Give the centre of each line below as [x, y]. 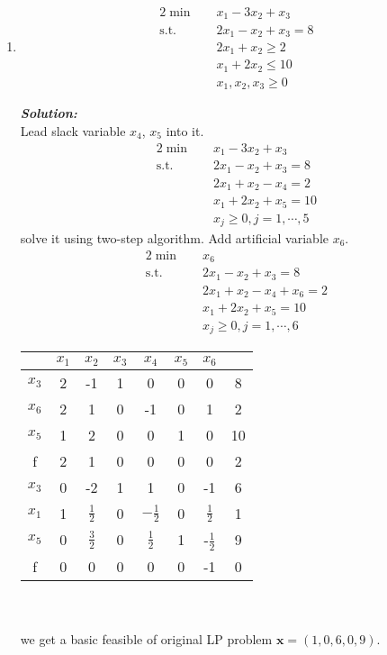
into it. [185, 131]
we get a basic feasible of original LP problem [146, 638]
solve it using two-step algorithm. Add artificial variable [174, 238]
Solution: [49, 113]
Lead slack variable [73, 131]
